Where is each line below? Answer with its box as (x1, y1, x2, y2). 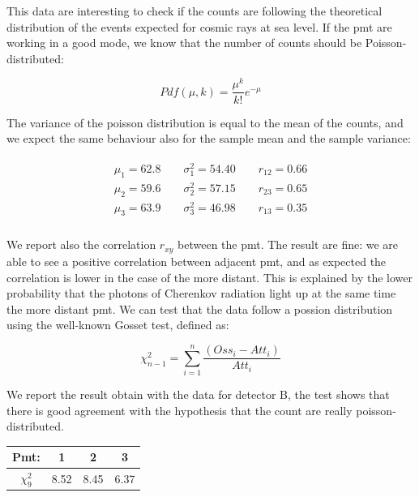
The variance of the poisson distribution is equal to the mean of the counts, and (6, 114, 404, 131)
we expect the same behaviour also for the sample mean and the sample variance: (6, 130, 411, 147)
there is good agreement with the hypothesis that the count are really (6, 401, 353, 418)
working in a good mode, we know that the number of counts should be (6, 34, 362, 51)
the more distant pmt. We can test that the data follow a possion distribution (6, 300, 393, 317)
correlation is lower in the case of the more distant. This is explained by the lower (6, 268, 413, 285)
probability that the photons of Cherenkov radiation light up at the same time (6, 285, 396, 302)
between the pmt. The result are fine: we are (177, 236, 399, 253)
